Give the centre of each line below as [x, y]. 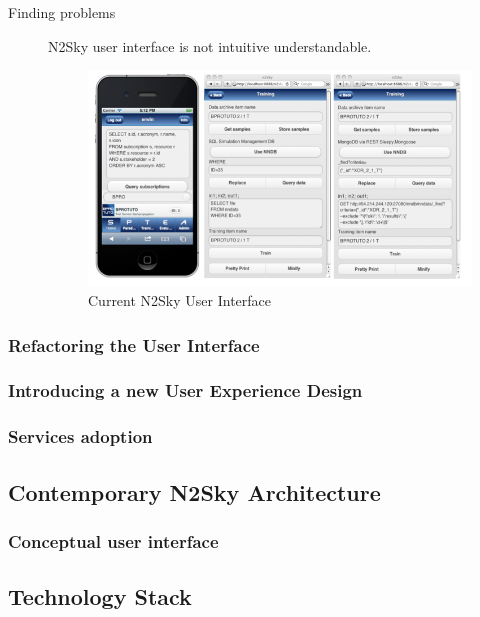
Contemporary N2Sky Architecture [194, 491]
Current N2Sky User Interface [180, 300]
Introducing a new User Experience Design [185, 390]
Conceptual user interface [113, 540]
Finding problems [62, 12]
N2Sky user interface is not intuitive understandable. [210, 45]
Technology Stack [100, 596]
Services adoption [80, 436]
